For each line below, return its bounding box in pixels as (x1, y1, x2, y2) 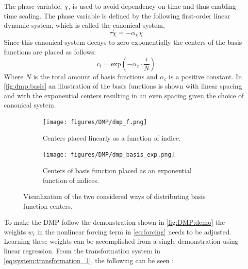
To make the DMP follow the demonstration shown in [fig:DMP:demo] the (4, 217, 225, 227)
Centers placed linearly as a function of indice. (43, 132, 181, 143)
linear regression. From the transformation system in (4, 246, 161, 256)
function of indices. (43, 175, 99, 185)
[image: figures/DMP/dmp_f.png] (43, 119, 147, 126)
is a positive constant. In (168, 71, 242, 81)
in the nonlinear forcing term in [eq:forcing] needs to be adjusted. (37, 226, 231, 236)
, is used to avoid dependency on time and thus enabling (68, 1, 236, 11)
